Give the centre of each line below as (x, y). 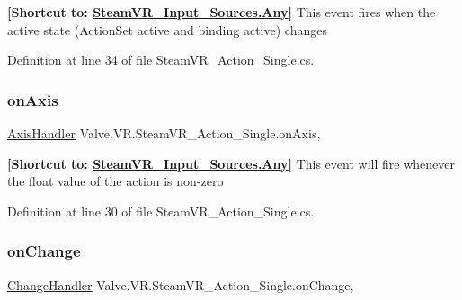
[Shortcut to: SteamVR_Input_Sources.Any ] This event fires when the (222, 12)
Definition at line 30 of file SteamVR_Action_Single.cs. (161, 211)
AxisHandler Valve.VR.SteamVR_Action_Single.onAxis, (164, 133)
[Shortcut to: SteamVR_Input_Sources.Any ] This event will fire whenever (231, 163)
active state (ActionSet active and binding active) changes (167, 29)
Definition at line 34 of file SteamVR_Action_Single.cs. (161, 60)
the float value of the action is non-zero (115, 181)
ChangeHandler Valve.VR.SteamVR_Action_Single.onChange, (181, 284)
